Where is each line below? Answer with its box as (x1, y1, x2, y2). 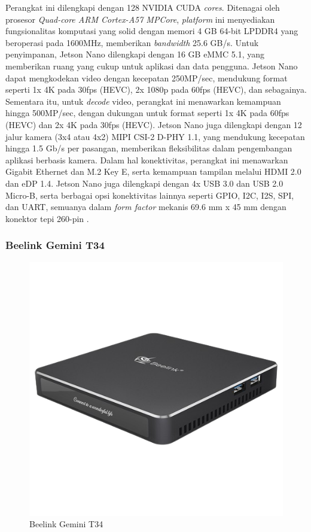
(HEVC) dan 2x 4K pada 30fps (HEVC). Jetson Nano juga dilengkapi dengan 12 (5, 118, 302, 130)
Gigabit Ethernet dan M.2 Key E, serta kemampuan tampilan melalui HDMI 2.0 (5, 165, 301, 178)
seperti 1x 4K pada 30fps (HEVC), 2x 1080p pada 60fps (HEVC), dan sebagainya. (5, 83, 307, 96)
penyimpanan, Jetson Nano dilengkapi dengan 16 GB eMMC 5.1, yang (5, 48, 265, 60)
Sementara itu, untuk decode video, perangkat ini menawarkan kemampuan (5, 95, 281, 107)
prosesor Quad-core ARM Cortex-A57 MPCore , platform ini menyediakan (5, 13, 275, 25)
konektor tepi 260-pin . (5, 212, 89, 224)
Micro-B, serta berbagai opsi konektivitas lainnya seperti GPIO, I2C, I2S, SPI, (5, 189, 294, 201)
